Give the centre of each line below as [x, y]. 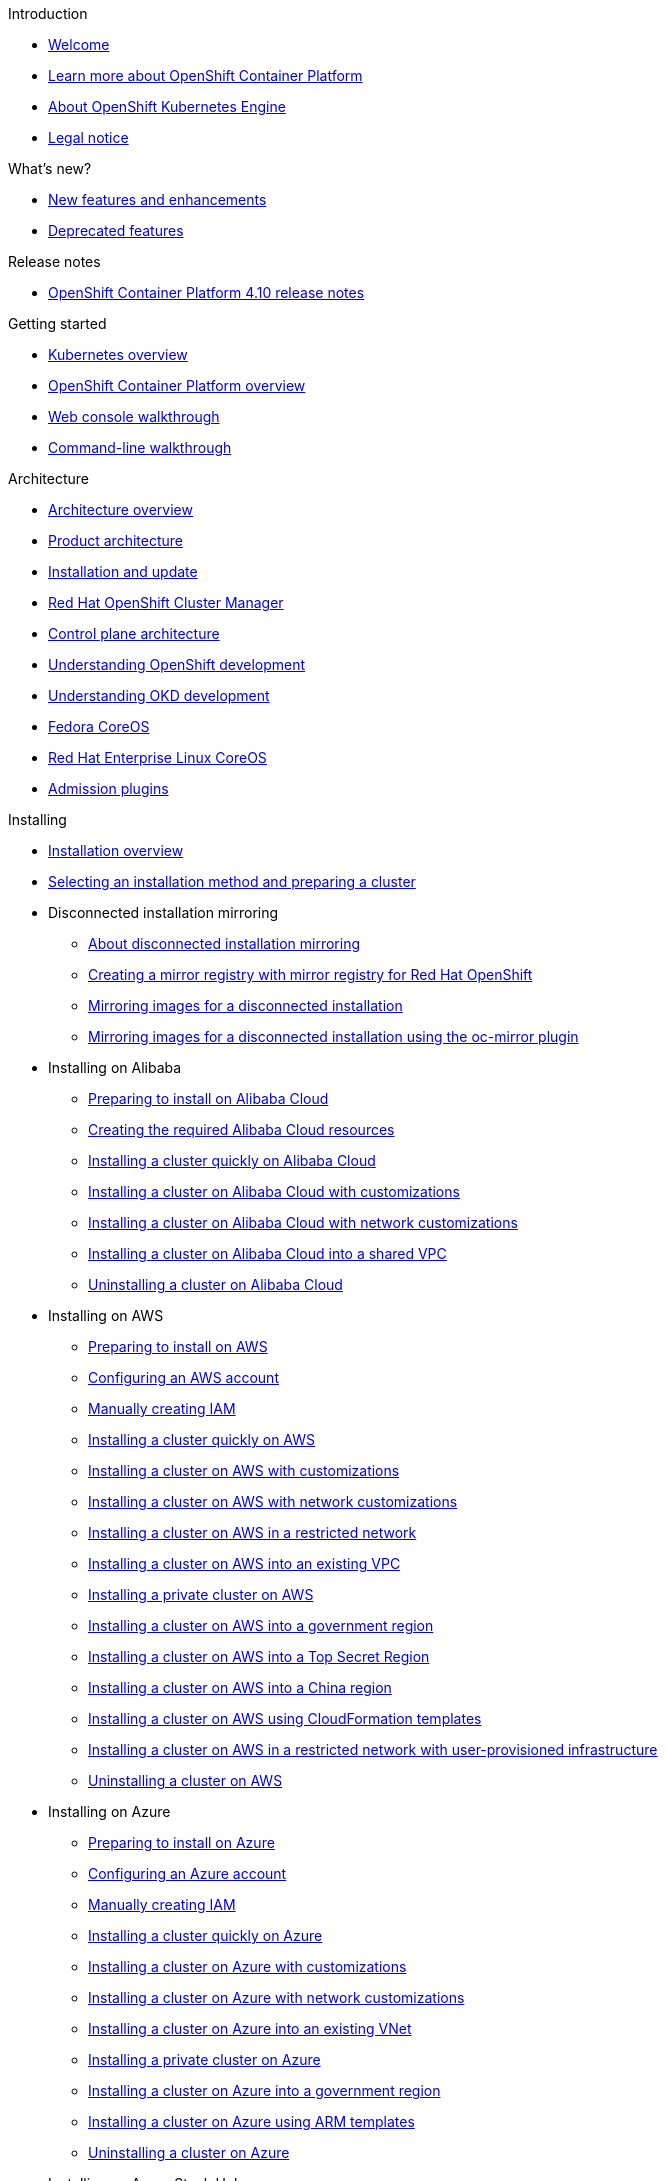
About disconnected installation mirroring [224, 943]
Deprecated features [116, 230]
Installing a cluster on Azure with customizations [247, 1966]
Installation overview [116, 850]
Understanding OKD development [159, 695]
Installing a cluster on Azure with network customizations [276, 1997]
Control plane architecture [134, 633]
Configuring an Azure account [187, 1873]
